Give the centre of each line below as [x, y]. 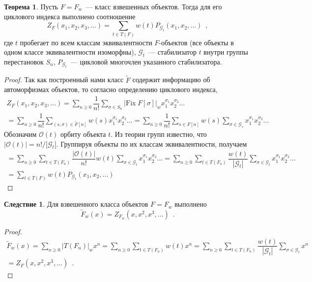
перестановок [24, 61]
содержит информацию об [171, 79]
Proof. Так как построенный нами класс [64, 79]
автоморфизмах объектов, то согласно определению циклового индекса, [111, 89]
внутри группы [226, 52]
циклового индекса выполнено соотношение [70, 16]
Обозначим [20, 134]
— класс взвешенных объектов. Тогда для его [154, 6]
